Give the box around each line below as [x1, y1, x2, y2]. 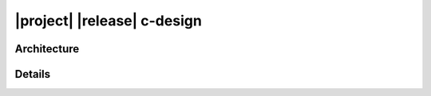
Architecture [14, 42, 80, 56]
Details [14, 67, 51, 81]
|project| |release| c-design [14, 12, 203, 29]
